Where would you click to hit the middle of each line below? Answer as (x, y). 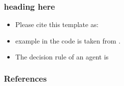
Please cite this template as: (57, 24)
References (25, 78)
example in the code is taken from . (68, 40)
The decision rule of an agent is (62, 57)
